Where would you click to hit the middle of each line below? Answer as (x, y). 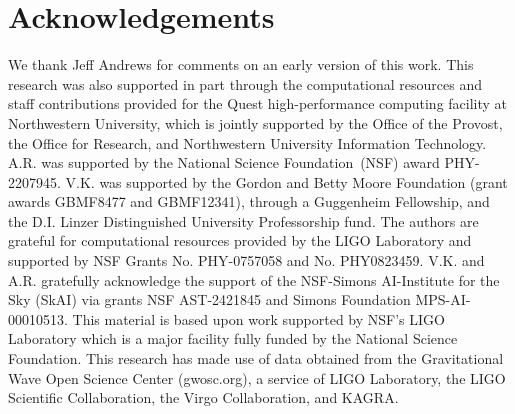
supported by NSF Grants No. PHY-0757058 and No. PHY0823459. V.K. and (246, 260)
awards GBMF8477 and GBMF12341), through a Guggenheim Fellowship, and (249, 201)
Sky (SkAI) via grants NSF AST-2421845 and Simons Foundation (209, 299)
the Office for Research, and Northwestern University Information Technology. (247, 142)
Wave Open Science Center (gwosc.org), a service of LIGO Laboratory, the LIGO (257, 377)
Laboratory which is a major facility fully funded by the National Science (233, 338)
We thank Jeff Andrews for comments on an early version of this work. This (241, 64)
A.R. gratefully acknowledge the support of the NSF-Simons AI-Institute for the (254, 279)
